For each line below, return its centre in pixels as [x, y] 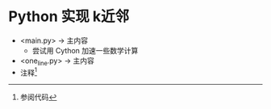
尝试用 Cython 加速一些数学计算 [85, 50]
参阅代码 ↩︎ [38, 97]
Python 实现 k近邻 [69, 17]
